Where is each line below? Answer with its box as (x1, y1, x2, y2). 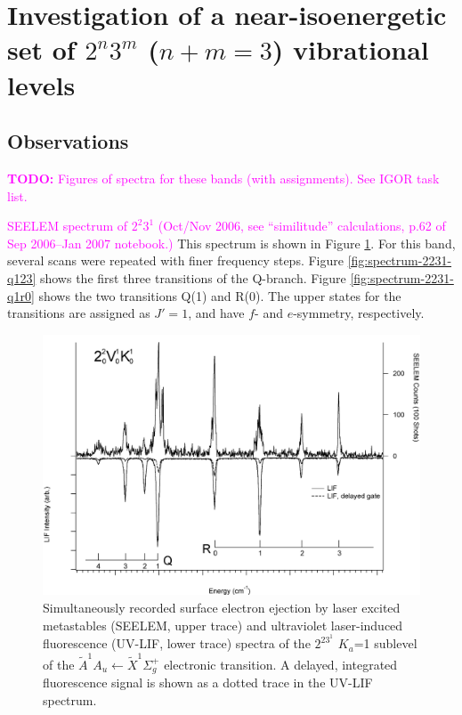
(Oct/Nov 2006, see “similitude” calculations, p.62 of (158, 216, 446, 235)
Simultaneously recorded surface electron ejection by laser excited (43, 598, 401, 617)
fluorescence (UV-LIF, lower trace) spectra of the (43, 634, 311, 653)
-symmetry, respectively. (293, 304, 425, 322)
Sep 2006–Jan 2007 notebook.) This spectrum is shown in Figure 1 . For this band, (7, 233, 456, 252)
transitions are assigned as (7, 304, 150, 322)
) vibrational (272, 31, 429, 68)
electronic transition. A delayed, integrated (164, 654, 398, 673)
